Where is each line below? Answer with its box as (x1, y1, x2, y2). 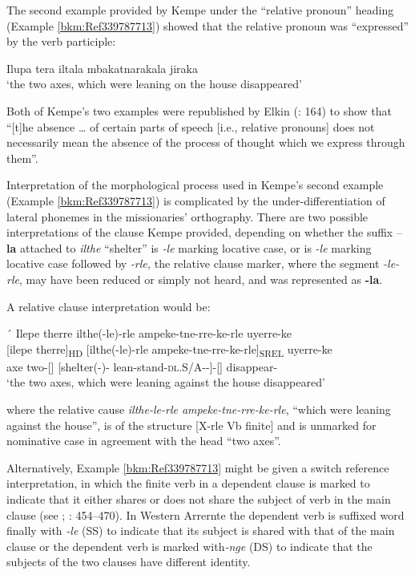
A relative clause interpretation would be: (6, 298, 211, 314)
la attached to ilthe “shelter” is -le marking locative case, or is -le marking (6, 239, 372, 256)
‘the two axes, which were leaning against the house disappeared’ (6, 374, 325, 391)
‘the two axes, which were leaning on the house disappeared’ (6, 75, 302, 92)
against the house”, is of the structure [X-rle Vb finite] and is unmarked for (6, 416, 377, 433)
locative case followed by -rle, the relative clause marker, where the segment (6, 255, 380, 272)
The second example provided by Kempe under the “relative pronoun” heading (6, 2, 394, 18)
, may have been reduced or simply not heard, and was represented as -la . (18, 270, 383, 287)
